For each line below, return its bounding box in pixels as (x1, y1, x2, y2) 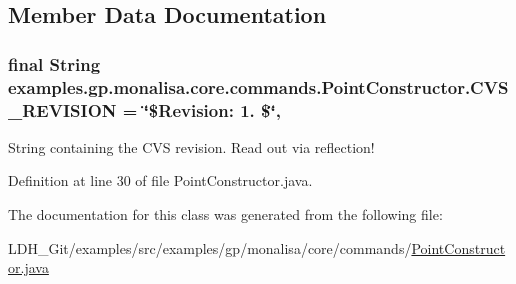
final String (8, 51, 101, 76)
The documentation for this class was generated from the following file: (8, 204, 443, 225)
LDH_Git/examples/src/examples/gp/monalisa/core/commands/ (8, 237, 412, 258)
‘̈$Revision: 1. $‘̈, (143, 97, 281, 122)
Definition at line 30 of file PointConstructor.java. (8, 170, 313, 191)
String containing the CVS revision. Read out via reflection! (8, 136, 375, 157)
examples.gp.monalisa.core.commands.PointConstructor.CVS (8, 74, 509, 99)
